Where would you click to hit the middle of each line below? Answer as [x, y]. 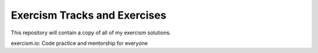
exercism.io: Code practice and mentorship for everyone [79, 43]
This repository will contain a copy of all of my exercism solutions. [91, 33]
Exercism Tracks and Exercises [89, 15]
